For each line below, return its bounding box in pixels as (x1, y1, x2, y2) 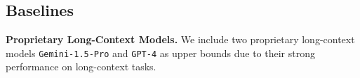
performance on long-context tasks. (6, 59, 156, 74)
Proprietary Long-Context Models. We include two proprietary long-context (6, 32, 355, 47)
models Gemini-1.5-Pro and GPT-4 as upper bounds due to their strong (6, 45, 315, 60)
